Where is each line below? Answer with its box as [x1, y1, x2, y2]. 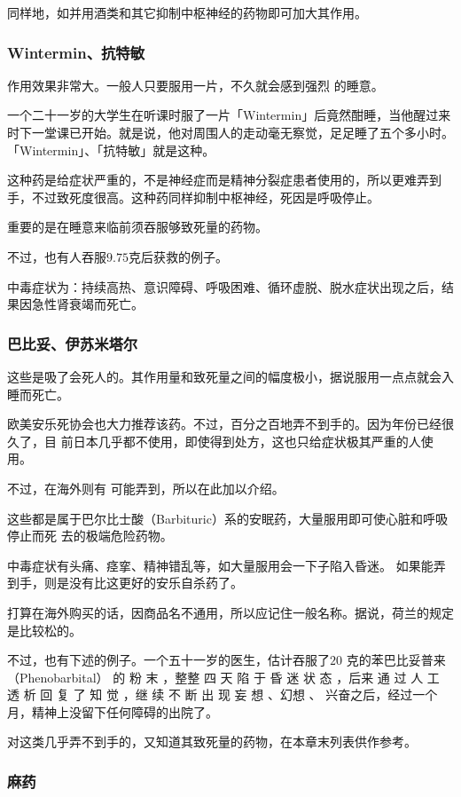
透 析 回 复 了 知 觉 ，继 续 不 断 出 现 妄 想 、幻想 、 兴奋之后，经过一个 [7, 685, 438, 704]
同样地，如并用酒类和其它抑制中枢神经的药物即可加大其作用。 [7, 4, 367, 21]
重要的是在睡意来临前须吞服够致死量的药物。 [7, 217, 268, 236]
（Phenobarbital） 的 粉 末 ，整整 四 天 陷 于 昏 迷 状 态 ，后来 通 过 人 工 [7, 667, 440, 686]
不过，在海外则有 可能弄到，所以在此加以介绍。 [7, 478, 285, 497]
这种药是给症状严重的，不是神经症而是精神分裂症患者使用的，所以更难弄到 [7, 170, 441, 189]
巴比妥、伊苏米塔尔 [7, 332, 138, 354]
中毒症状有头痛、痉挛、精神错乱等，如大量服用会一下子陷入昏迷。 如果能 [7, 556, 434, 574]
